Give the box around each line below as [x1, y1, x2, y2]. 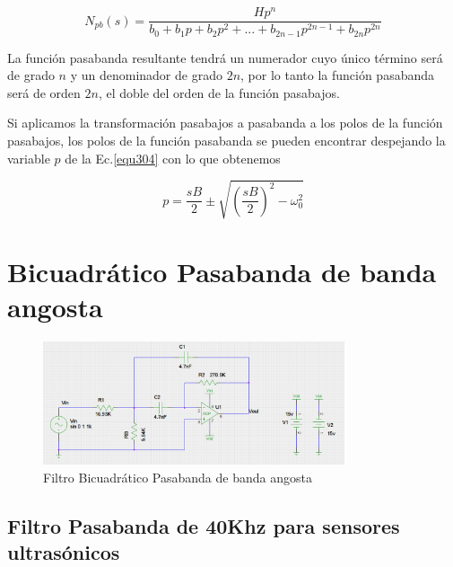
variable [7, 148, 50, 167]
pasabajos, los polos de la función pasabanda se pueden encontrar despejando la [7, 130, 446, 149]
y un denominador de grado [70, 66, 222, 84]
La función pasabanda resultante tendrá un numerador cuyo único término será [7, 48, 443, 66]
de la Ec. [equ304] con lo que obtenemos [65, 148, 281, 167]
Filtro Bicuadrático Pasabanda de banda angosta [43, 467, 312, 486]
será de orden [7, 83, 81, 102]
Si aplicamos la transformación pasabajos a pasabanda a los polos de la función [7, 113, 443, 132]
